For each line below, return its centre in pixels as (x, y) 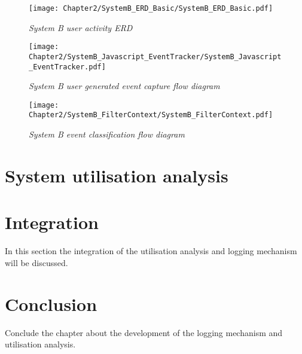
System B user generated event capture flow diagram (124, 86)
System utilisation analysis (117, 175)
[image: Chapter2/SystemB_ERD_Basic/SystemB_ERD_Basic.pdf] (151, 8)
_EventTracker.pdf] (67, 67)
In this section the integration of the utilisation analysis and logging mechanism (151, 251)
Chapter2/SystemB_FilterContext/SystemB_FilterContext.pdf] (151, 115)
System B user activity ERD (81, 27)
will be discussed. (36, 262)
